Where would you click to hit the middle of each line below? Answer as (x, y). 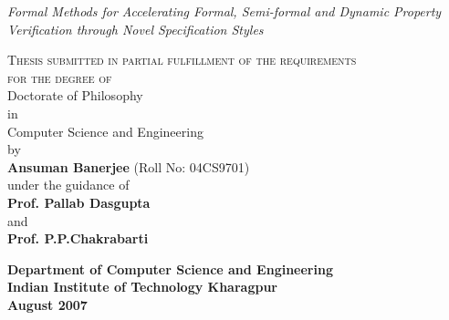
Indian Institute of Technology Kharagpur (142, 287)
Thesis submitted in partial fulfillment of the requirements (182, 60)
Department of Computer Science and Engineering (170, 268)
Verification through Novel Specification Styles (136, 29)
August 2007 (47, 304)
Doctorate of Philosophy (75, 95)
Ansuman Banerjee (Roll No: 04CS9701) (129, 166)
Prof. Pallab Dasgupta (79, 202)
